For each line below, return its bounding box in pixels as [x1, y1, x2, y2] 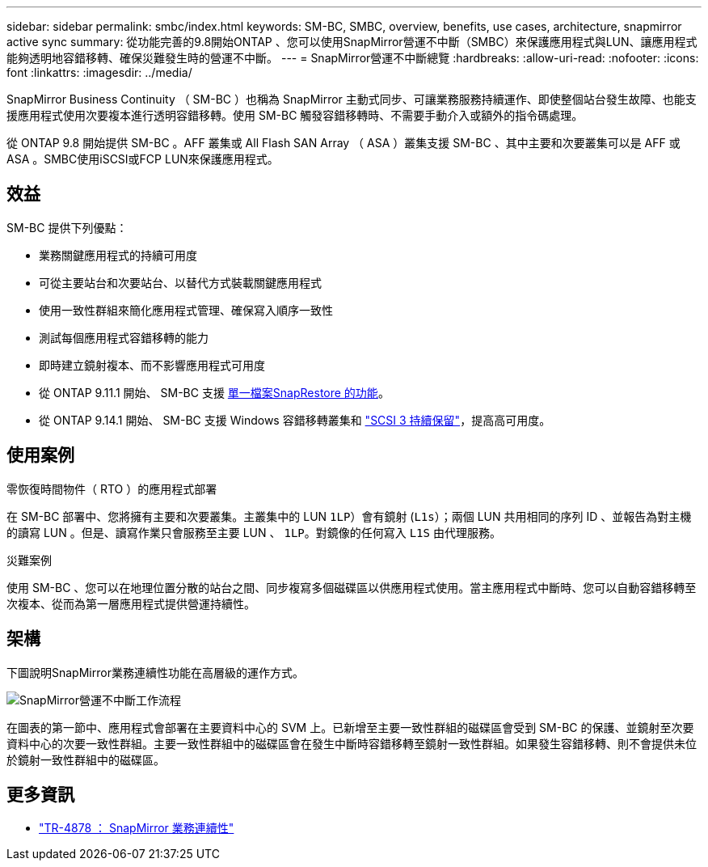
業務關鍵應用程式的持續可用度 [39, 247, 197, 262]
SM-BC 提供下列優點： [6, 220, 128, 235]
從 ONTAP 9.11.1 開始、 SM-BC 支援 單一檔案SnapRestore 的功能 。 [39, 385, 390, 400]
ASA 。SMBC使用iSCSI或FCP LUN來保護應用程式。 [6, 152, 279, 166]
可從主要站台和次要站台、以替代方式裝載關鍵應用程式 [39, 275, 322, 290]
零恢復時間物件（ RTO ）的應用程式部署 [6, 481, 217, 496]
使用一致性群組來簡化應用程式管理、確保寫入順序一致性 [39, 302, 333, 317]
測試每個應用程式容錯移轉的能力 [39, 330, 209, 345]
